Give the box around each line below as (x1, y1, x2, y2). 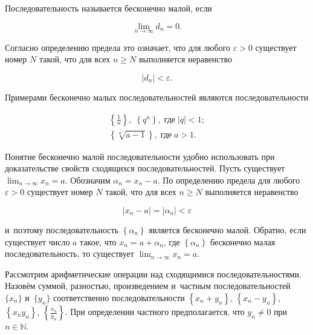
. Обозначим (65, 173, 111, 186)
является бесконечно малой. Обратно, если (149, 224, 306, 236)
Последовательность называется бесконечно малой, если (5, 2, 212, 14)
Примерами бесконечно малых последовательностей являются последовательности (5, 91, 309, 103)
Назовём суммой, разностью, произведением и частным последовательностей (5, 279, 291, 292)
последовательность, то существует (5, 247, 134, 260)
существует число (5, 235, 70, 248)
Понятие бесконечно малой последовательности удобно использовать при (5, 150, 275, 162)
